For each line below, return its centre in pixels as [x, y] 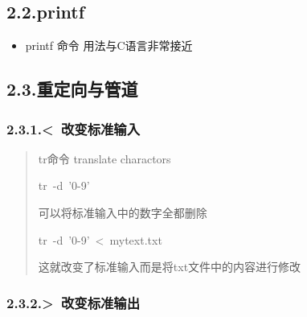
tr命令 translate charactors [104, 158]
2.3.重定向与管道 [72, 89]
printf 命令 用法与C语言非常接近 [109, 45]
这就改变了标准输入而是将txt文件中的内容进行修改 [170, 267]
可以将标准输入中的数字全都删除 [123, 212]
